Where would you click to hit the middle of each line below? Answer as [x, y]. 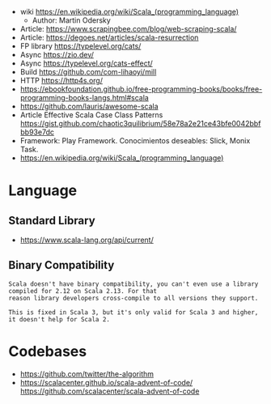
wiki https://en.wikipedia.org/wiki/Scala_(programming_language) [129, 12]
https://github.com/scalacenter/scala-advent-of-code [110, 391]
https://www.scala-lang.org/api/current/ [87, 240]
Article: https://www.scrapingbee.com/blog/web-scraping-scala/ [128, 29]
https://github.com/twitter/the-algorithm [87, 374]
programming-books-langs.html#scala [85, 98]
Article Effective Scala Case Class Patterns [91, 115]
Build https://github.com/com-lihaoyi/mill [88, 72]
